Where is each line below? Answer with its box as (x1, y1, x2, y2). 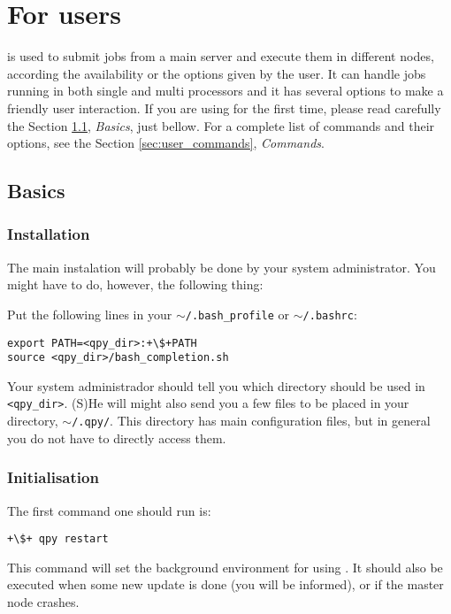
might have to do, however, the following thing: (7, 275, 264, 294)
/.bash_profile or (185, 304, 290, 323)
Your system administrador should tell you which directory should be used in (7, 376, 425, 395)
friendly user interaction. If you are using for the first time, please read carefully (7, 98, 441, 117)
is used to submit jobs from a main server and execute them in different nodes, (7, 47, 434, 65)
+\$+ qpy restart (7, 533, 109, 546)
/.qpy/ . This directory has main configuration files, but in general (72, 411, 431, 430)
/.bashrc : (302, 304, 357, 323)
